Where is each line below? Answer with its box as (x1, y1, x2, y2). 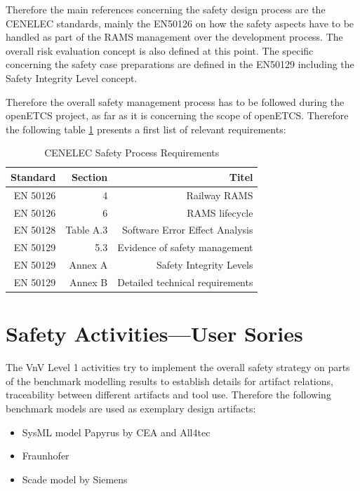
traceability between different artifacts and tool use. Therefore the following (6, 387, 331, 402)
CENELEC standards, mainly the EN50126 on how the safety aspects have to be (6, 15, 354, 30)
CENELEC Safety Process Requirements (44, 145, 220, 160)
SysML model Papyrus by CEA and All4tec (22, 424, 211, 439)
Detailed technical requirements (117, 275, 253, 289)
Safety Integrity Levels (156, 257, 253, 272)
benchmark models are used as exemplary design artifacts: (6, 401, 256, 415)
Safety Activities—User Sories (6, 319, 303, 348)
